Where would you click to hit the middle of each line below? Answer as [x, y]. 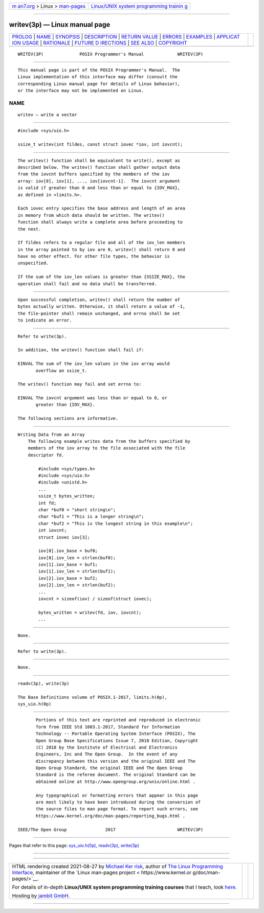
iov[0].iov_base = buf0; [68, 551]
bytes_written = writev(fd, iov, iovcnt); [90, 612]
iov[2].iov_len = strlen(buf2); [77, 585]
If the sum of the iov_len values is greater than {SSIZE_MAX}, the [101, 277]
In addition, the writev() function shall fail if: [81, 350]
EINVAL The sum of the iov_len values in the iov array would [94, 364]
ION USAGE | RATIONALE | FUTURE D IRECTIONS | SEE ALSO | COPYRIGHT [100, 43]
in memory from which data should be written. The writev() [91, 215]
